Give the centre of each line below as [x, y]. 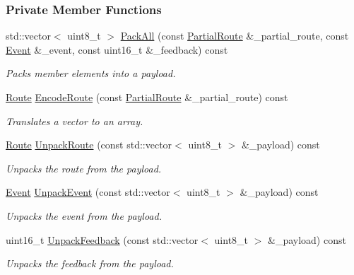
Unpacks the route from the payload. [84, 168]
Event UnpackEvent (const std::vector [88, 192]
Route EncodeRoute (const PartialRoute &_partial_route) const [147, 97]
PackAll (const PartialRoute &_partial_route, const [235, 36]
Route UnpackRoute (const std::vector [89, 145]
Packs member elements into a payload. [91, 73]
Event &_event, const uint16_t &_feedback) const [117, 49]
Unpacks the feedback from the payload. [90, 263]
